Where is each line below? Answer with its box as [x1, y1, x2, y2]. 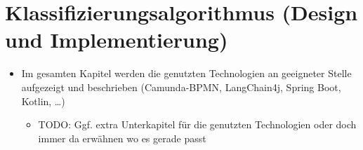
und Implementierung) [5, 25, 228, 54]
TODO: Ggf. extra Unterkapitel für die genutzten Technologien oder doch [38, 117, 357, 132]
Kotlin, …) [21, 93, 65, 108]
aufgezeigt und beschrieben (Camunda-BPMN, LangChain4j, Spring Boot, [21, 79, 341, 94]
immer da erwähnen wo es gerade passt [38, 130, 206, 145]
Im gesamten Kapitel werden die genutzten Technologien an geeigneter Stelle [21, 66, 352, 81]
